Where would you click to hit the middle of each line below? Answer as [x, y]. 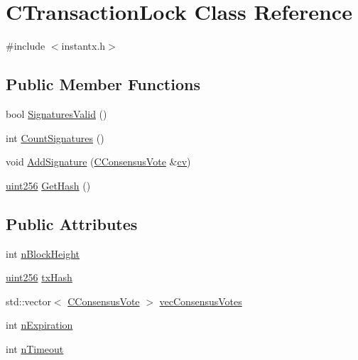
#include [26, 46]
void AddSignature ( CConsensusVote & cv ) [98, 162]
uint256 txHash [39, 277]
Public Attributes [72, 223]
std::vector [28, 301]
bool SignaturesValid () [56, 113]
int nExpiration [39, 325]
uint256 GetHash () [48, 185]
